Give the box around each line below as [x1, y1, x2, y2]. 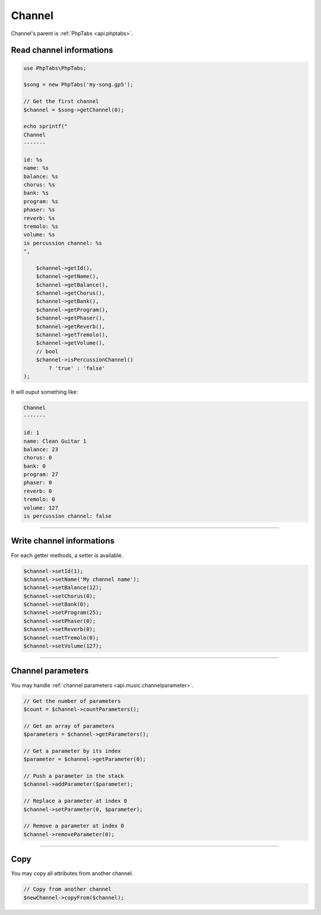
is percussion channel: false [23, 513, 112, 519]
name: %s [23, 164, 49, 172]
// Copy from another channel [23, 886, 112, 893]
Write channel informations [11, 536, 115, 546]
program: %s [23, 198, 59, 205]
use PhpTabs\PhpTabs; [23, 64, 87, 71]
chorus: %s [23, 182, 55, 188]
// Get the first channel [23, 98, 99, 105]
